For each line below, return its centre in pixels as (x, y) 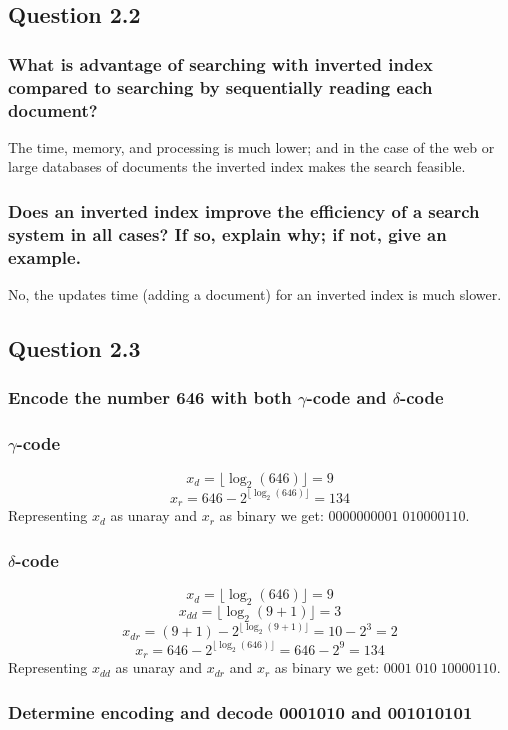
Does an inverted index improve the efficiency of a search (244, 210)
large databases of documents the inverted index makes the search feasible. (237, 166)
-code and (346, 397)
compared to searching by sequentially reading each (220, 86)
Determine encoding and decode (140, 711)
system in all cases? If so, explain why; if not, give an (227, 233)
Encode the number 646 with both (150, 397)
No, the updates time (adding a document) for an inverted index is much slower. (255, 294)
